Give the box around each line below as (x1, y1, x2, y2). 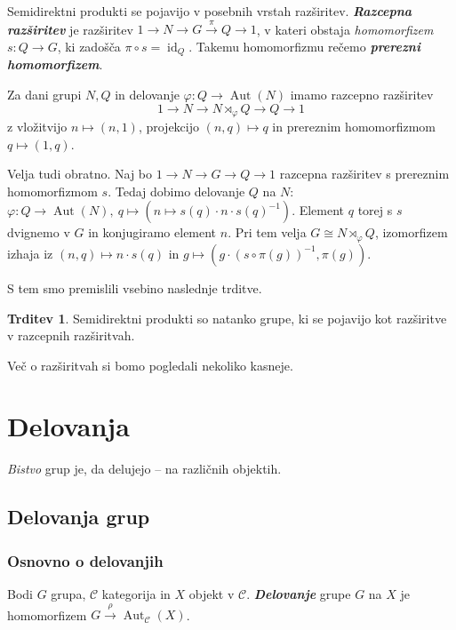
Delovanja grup (7, 503, 150, 530)
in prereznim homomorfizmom (272, 117, 436, 136)
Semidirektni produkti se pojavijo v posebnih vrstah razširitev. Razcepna (7, 2, 412, 20)
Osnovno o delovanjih (7, 549, 164, 571)
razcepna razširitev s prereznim (279, 164, 450, 183)
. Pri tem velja (228, 223, 307, 242)
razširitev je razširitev (7, 20, 133, 38)
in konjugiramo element (88, 223, 217, 242)
